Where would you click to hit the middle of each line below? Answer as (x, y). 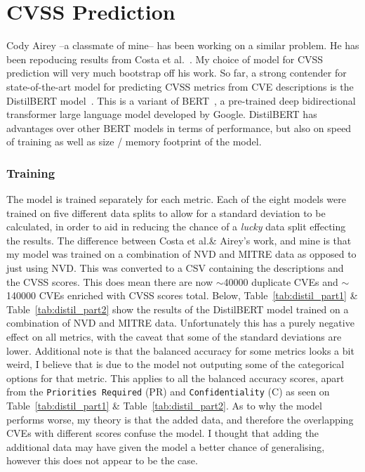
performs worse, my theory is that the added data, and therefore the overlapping (180, 419)
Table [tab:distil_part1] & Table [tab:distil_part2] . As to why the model (164, 406)
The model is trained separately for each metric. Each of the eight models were (176, 199)
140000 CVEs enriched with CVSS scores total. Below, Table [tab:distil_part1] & (182, 295)
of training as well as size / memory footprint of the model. (134, 142)
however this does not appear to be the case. (102, 460)
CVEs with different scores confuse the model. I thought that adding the (163, 433)
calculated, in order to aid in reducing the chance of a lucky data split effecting (176, 227)
